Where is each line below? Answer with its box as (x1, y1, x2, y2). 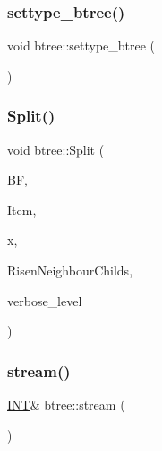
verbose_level (7, 291, 82, 310)
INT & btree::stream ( (7, 395, 125, 413)
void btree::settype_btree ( (7, 36, 156, 55)
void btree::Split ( (7, 140, 105, 158)
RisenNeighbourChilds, (7, 261, 133, 279)
